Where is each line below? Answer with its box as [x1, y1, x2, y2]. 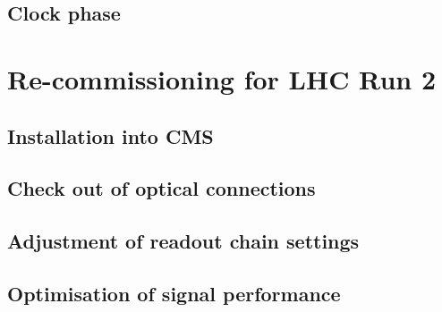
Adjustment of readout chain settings [7, 227, 360, 255]
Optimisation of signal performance [7, 279, 341, 307]
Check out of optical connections [7, 174, 316, 202]
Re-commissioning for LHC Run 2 [7, 60, 436, 97]
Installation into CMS [7, 122, 214, 149]
